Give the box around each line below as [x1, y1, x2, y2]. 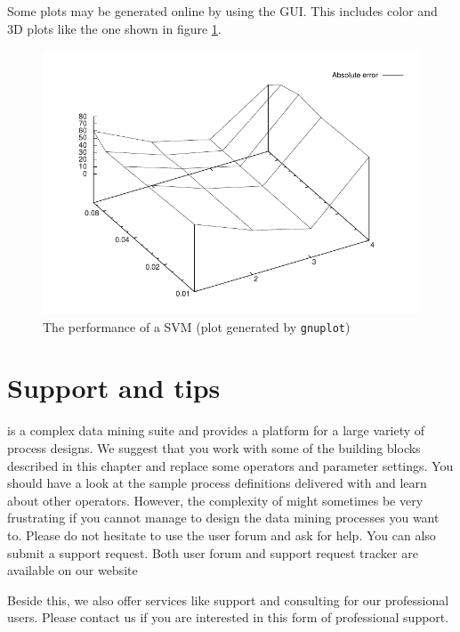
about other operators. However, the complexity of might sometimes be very [7, 490, 424, 509]
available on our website [7, 561, 138, 579]
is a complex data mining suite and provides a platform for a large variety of [7, 421, 425, 440]
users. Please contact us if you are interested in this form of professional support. [7, 608, 449, 627]
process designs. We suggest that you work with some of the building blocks [7, 438, 421, 457]
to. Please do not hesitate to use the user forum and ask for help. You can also [7, 525, 436, 544]
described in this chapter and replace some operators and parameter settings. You [7, 456, 454, 474]
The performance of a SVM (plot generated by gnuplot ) [43, 317, 351, 336]
